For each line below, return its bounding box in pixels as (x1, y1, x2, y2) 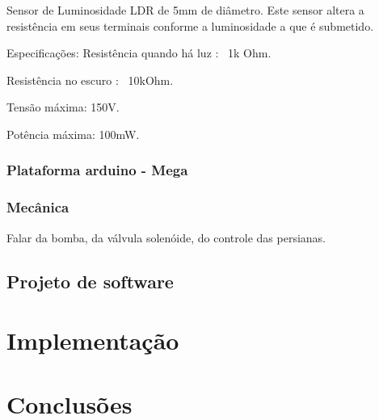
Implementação (6, 324, 179, 357)
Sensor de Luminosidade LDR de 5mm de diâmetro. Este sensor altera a (6, 2, 364, 18)
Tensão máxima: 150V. (6, 99, 120, 115)
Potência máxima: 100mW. (6, 125, 140, 142)
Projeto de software (6, 268, 174, 293)
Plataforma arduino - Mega (6, 160, 188, 180)
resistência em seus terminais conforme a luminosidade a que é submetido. (6, 17, 374, 34)
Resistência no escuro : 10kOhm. (6, 71, 174, 88)
